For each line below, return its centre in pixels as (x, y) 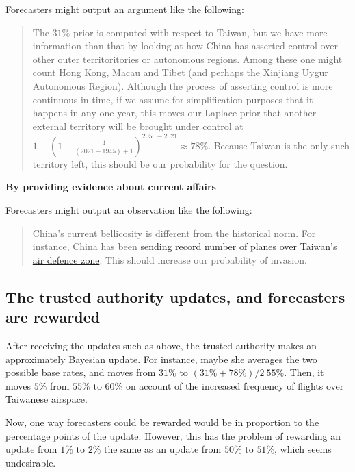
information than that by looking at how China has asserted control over (185, 46)
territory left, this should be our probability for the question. (160, 163)
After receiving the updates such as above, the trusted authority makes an (161, 345)
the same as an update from (162, 449)
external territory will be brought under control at (138, 126)
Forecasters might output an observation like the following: (129, 210)
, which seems (303, 449)
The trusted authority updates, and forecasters (175, 296)
